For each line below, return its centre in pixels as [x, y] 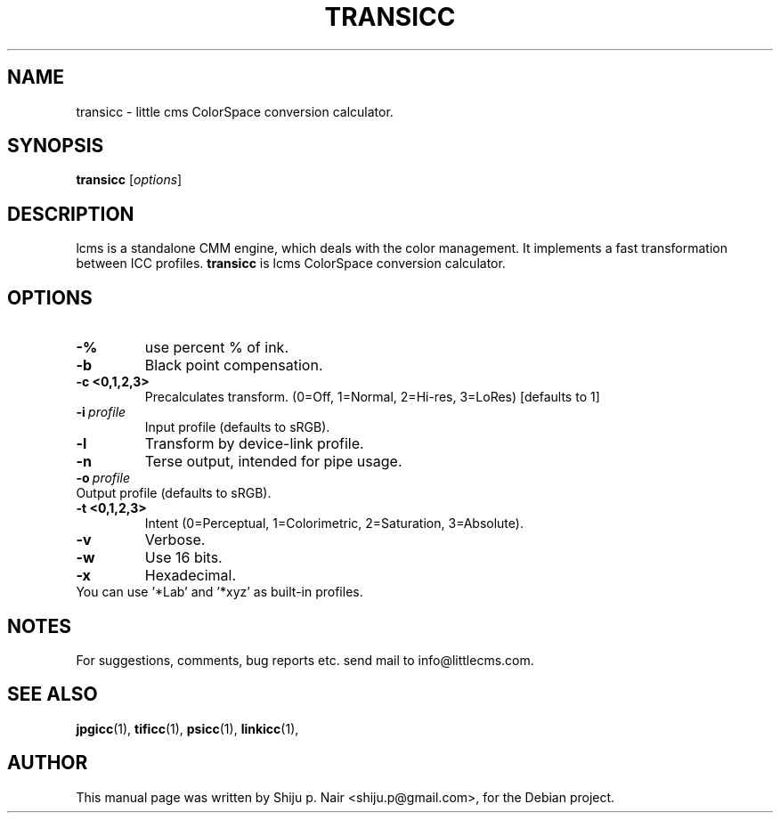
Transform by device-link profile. [254, 444]
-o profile [103, 478]
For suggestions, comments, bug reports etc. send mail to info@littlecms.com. [305, 660]
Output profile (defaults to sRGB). [174, 493]
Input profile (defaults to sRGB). [237, 427]
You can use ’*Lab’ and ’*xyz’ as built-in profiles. [219, 592]
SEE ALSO [53, 694]
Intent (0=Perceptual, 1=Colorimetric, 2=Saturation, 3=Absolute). [334, 524]
